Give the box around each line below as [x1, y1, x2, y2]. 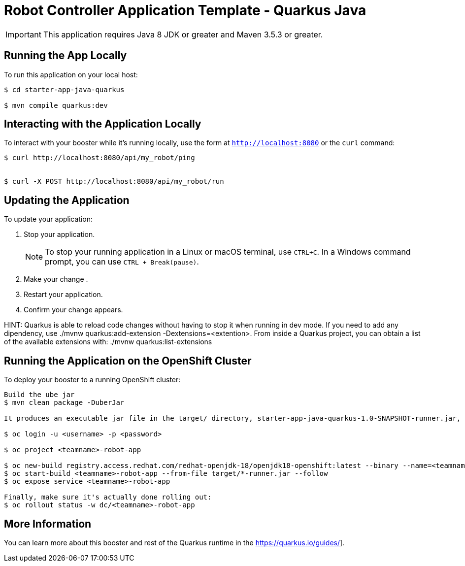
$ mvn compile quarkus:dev [4, 101, 108, 109]
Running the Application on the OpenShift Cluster [4, 354, 252, 367]
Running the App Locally [4, 49, 127, 62]
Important [5, 29, 41, 39]
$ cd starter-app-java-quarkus [4, 85, 125, 94]
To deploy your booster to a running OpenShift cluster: [4, 375, 181, 384]
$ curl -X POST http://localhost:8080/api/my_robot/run [4, 177, 224, 186]
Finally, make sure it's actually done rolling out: [4, 493, 212, 501]
